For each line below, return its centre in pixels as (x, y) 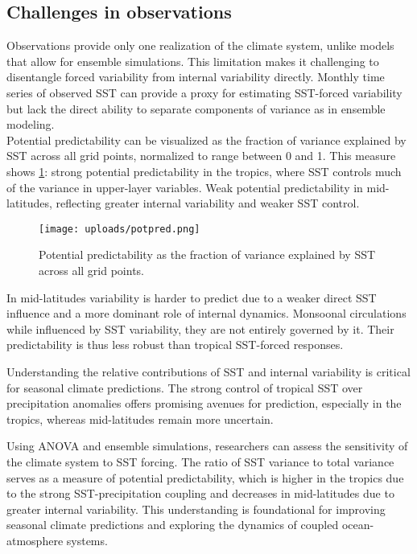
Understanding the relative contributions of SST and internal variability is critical (208, 371)
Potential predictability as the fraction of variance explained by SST (207, 254)
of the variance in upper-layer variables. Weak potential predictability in (185, 187)
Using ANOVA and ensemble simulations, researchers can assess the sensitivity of (207, 446)
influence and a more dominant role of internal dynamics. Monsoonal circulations (206, 313)
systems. (87, 540)
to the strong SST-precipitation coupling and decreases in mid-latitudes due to (200, 493)
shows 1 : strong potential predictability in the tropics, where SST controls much (204, 171)
